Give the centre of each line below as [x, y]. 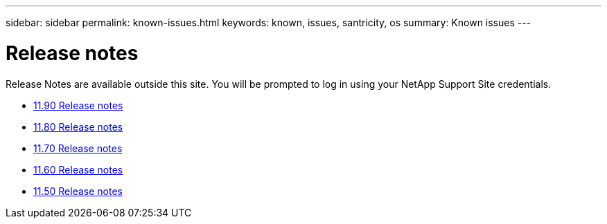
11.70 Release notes [78, 148]
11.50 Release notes [78, 191]
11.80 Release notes [78, 127]
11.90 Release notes [78, 105]
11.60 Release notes [78, 169]
